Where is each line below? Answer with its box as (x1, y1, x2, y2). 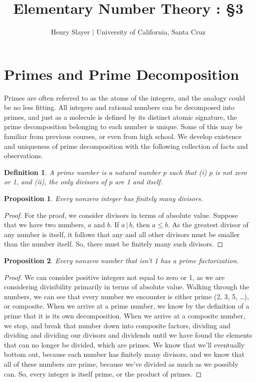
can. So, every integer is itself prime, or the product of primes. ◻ (4, 368, 202, 379)
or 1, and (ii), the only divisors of (4, 176, 107, 187)
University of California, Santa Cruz (96, 27, 206, 37)
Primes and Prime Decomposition (4, 64, 239, 84)
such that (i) (169, 167, 207, 177)
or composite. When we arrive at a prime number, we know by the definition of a (4, 301, 250, 311)
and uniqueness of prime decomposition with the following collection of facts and (4, 140, 248, 151)
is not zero (215, 167, 247, 177)
